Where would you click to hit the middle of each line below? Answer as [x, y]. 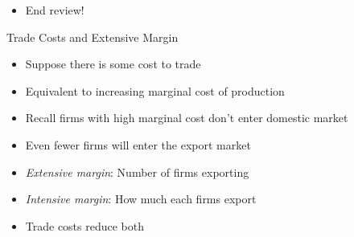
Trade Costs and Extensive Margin [93, 37]
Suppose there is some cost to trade [113, 64]
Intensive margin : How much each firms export [141, 199]
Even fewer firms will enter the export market [138, 144]
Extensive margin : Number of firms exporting [137, 172]
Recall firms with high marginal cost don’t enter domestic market [187, 118]
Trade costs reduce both [85, 225]
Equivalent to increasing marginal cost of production [155, 90]
